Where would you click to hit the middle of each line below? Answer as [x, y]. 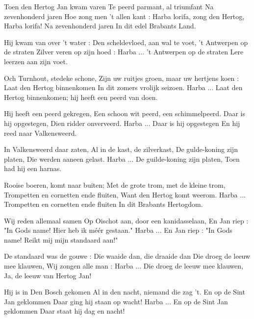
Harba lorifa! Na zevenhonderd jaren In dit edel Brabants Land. [100, 26]
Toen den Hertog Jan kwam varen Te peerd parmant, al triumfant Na [109, 6]
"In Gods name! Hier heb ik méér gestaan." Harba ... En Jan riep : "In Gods [118, 230]
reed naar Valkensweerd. [40, 133]
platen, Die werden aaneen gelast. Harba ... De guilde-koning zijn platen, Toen [122, 159]
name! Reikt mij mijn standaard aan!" [61, 239]
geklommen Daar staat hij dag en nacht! [64, 311]
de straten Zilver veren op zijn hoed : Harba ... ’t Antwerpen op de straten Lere [124, 52]
